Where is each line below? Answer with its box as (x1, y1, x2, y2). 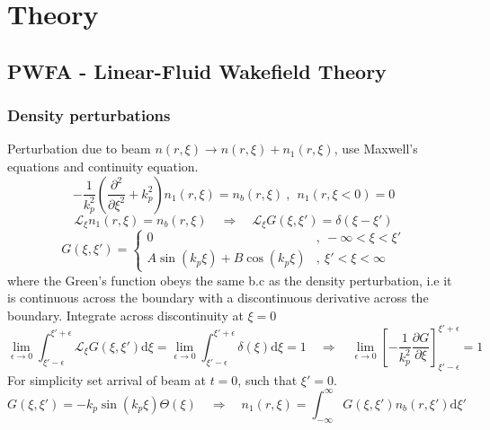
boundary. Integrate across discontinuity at (7, 305, 244, 324)
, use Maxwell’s (334, 139, 418, 158)
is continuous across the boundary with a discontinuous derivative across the (7, 288, 429, 307)
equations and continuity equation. (7, 156, 199, 175)
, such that (237, 370, 298, 389)
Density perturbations (7, 104, 171, 127)
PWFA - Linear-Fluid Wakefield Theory (7, 57, 387, 84)
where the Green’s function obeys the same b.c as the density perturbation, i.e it (7, 270, 452, 289)
